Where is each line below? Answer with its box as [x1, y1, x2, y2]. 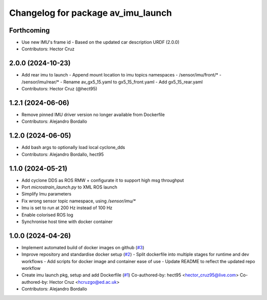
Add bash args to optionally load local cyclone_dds [21, 145, 126, 150]
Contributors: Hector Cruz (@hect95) [21, 86, 97, 92]
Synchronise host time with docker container [21, 219, 113, 225]
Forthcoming [9, 26, 50, 35]
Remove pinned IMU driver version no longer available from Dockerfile [21, 112, 165, 118]
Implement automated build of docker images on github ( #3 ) [21, 244, 144, 250]
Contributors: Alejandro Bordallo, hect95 [21, 151, 104, 157]
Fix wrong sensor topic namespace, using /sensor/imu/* [21, 198, 136, 204]
